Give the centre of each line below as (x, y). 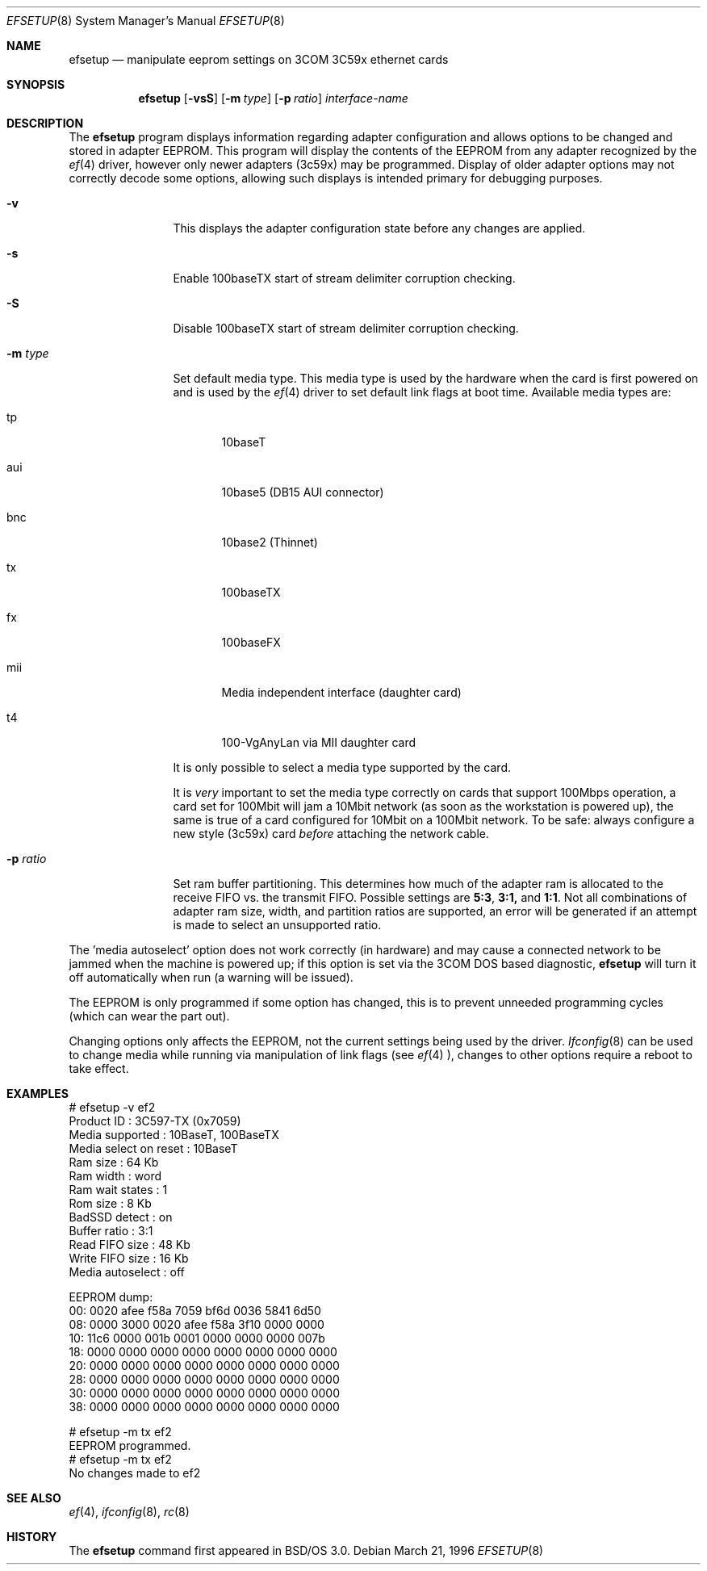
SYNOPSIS (36, 84)
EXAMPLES (38, 1093)
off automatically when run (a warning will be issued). (211, 977)
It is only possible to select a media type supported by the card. (342, 767)
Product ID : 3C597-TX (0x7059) (155, 1121)
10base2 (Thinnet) (270, 542)
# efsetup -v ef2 (112, 1107)
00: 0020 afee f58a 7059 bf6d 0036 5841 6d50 (195, 1311)
